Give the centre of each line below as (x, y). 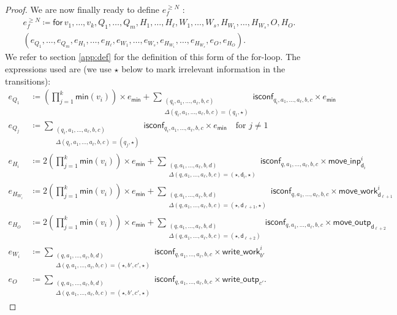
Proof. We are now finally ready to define (82, 9)
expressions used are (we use (58, 68)
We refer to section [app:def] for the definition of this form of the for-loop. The (153, 57)
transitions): (28, 81)
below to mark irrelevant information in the (203, 68)
